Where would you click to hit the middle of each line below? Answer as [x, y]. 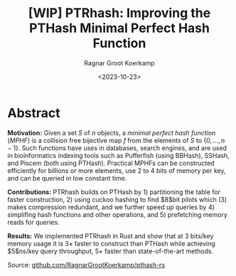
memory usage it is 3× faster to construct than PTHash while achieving [111, 243]
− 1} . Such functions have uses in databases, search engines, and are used [117, 148]
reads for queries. [33, 222]
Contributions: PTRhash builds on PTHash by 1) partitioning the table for [114, 192]
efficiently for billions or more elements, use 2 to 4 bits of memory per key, [117, 170]
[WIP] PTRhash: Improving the [119, 13]
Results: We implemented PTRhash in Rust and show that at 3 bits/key [111, 235]
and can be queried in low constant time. [67, 178]
